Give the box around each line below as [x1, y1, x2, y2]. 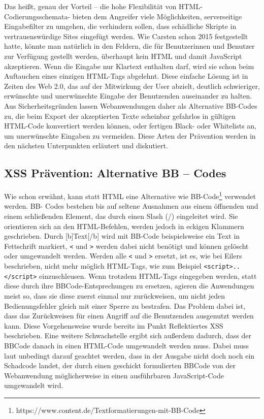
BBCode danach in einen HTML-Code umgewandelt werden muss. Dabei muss [4, 340, 249, 350]
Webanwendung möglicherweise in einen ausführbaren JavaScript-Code [4, 370, 224, 380]
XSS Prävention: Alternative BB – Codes [4, 165, 226, 181]
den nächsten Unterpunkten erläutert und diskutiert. [4, 140, 168, 151]
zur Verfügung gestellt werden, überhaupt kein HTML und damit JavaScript [4, 50, 242, 61]
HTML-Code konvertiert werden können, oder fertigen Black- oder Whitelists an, [4, 120, 256, 131]
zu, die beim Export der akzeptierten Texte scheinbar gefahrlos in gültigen [4, 110, 236, 121]
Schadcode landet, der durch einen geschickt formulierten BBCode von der [4, 360, 236, 371]
